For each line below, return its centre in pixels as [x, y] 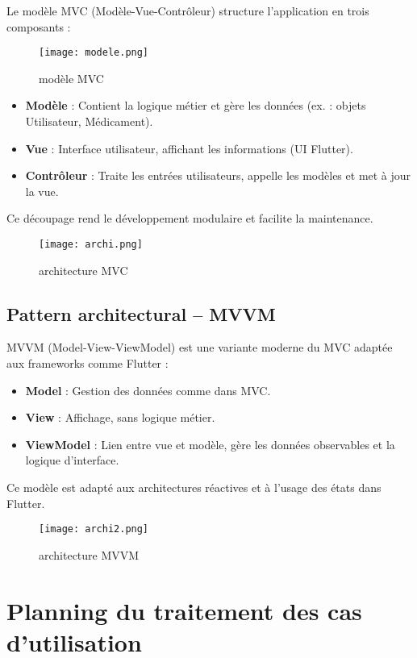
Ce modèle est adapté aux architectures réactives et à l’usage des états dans [194, 487]
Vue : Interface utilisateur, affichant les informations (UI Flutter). [189, 148]
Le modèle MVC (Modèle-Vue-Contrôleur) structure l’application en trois [188, 10]
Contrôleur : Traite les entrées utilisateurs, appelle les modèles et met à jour [218, 175]
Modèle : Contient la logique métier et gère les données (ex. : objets [196, 105]
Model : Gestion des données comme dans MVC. [148, 390]
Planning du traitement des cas [184, 610]
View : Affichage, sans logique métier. [120, 417]
